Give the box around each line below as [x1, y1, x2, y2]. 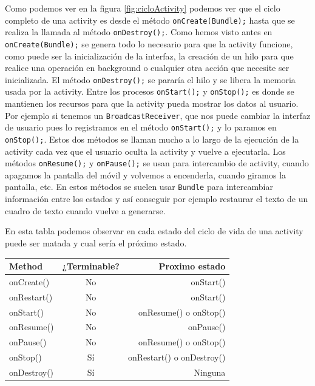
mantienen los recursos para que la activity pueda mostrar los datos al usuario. [5, 97, 299, 110]
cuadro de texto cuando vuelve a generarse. [5, 204, 166, 217]
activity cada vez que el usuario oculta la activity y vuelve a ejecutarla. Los [5, 144, 286, 157]
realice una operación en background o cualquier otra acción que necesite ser [5, 61, 290, 74]
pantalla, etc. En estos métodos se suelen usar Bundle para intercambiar [5, 180, 273, 193]
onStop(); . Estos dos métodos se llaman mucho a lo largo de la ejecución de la [5, 132, 299, 145]
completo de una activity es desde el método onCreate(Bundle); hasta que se [5, 13, 295, 26]
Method [9, 260, 43, 272]
